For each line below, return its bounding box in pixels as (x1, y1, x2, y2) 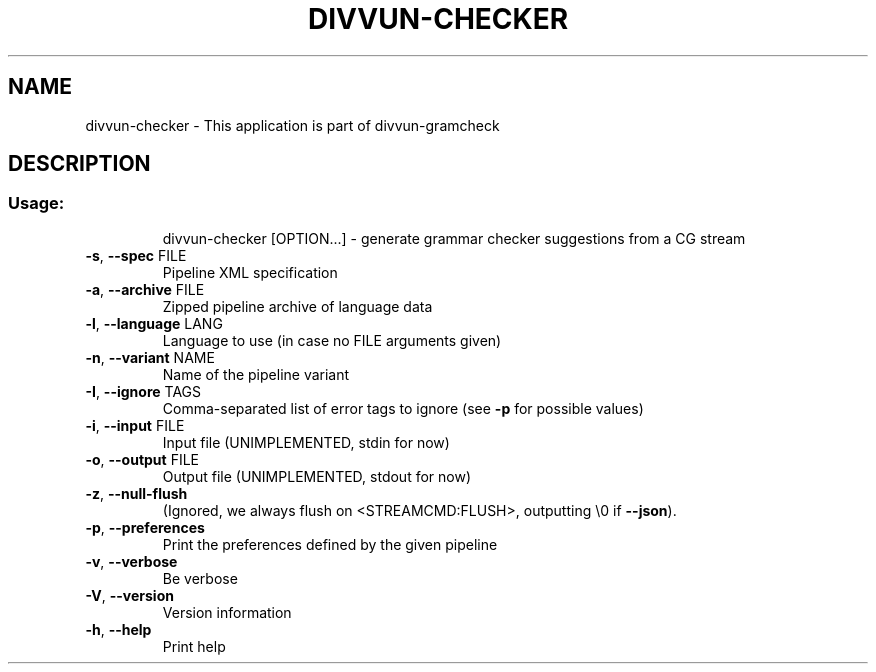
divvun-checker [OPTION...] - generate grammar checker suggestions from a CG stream (162, 229, 746, 247)
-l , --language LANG (85, 314, 223, 332)
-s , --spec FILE (85, 246, 187, 264)
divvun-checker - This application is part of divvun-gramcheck (85, 116, 500, 134)
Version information (162, 603, 292, 621)
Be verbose (162, 569, 238, 587)
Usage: (8, 193, 65, 214)
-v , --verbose (85, 552, 178, 570)
